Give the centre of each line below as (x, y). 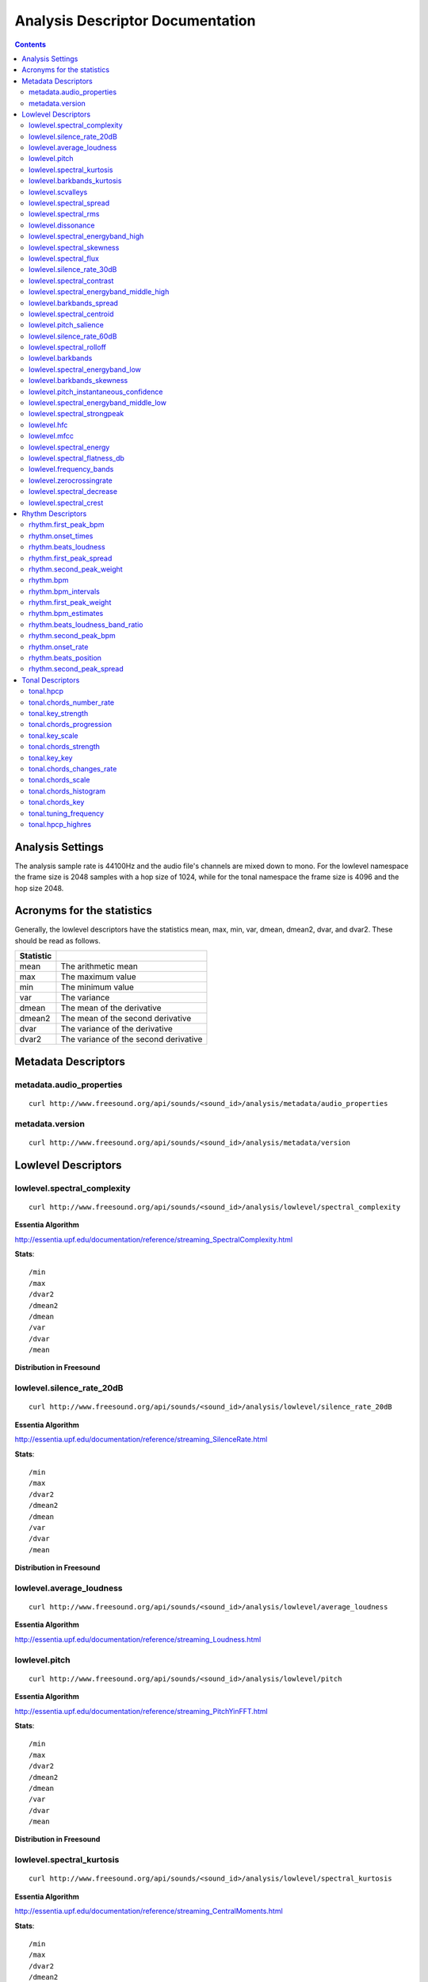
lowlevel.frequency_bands (71, 469)
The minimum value (97, 987)
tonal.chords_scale (59, 780)
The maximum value (98, 977)
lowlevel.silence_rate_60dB (73, 336)
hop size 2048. (39, 888)
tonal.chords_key (57, 802)
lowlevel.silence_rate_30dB (73, 270)
